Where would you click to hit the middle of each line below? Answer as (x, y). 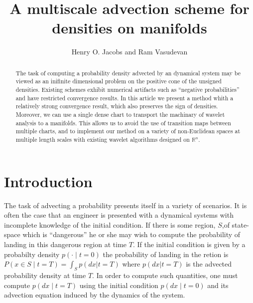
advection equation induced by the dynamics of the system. (95, 295)
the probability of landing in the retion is (166, 254)
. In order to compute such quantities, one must (165, 275)
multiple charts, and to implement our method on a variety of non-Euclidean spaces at (128, 131)
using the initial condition (119, 285)
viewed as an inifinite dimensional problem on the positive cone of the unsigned (119, 81)
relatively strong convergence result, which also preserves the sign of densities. (117, 106)
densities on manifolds (129, 28)
